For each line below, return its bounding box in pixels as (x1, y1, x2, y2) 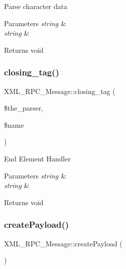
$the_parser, (4, 103, 43, 113)
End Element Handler (4, 153, 71, 163)
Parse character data (4, 1, 67, 11)
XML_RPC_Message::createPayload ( (4, 238, 122, 248)
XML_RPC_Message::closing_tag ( (4, 85, 115, 96)
